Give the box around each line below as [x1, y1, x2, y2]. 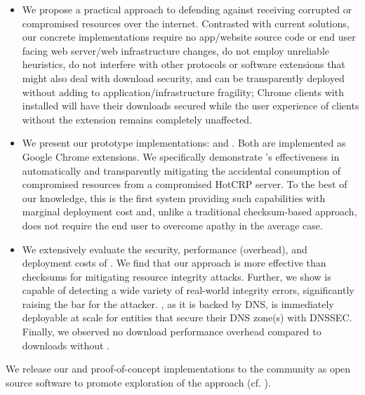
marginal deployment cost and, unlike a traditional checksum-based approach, [22, 204, 357, 219]
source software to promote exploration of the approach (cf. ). [6, 375, 271, 389]
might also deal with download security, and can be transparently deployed [22, 70, 345, 85]
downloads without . [22, 337, 109, 352]
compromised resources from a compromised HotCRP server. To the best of [22, 177, 347, 192]
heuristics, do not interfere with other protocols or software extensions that [22, 57, 345, 72]
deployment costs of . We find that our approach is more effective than [22, 255, 326, 270]
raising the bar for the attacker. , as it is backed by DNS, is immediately [22, 296, 334, 311]
